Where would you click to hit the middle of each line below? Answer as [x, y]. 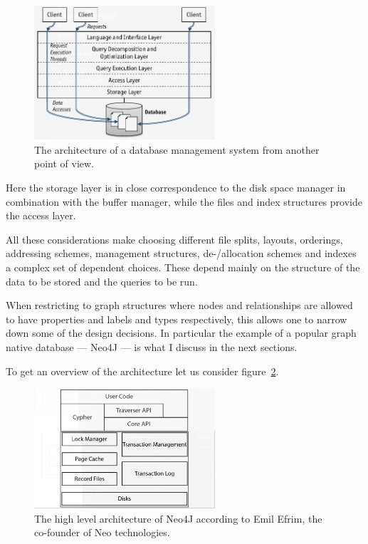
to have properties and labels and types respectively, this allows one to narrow [177, 319]
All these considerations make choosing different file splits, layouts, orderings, [174, 239]
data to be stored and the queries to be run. [102, 281]
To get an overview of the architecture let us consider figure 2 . [142, 371]
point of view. [64, 163]
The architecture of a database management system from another [177, 149]
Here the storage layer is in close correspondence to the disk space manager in [176, 188]
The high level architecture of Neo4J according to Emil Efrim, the [178, 518]
